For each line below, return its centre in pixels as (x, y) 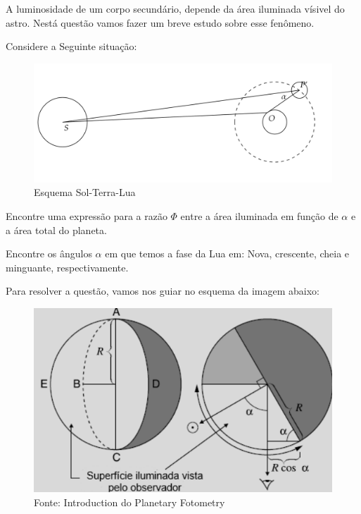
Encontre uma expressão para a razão (87, 215)
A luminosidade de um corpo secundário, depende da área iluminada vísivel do (175, 8)
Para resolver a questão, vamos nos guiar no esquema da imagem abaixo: (163, 291)
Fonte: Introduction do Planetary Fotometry (129, 502)
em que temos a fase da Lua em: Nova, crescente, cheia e (227, 253)
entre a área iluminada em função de (259, 215)
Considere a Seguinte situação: (71, 46)
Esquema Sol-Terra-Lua (85, 192)
